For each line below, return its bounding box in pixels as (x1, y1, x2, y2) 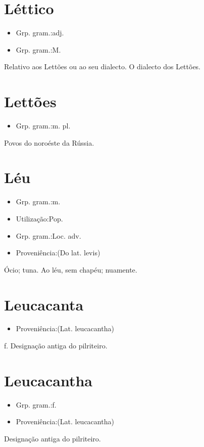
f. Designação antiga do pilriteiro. (4, 340, 108, 351)
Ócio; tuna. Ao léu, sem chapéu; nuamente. (4, 264, 137, 275)
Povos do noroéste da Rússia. (4, 137, 94, 148)
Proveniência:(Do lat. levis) (16, 247, 100, 258)
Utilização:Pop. (16, 213, 63, 223)
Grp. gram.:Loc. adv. (16, 230, 81, 241)
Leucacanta (4, 294, 84, 315)
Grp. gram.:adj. (16, 27, 64, 38)
